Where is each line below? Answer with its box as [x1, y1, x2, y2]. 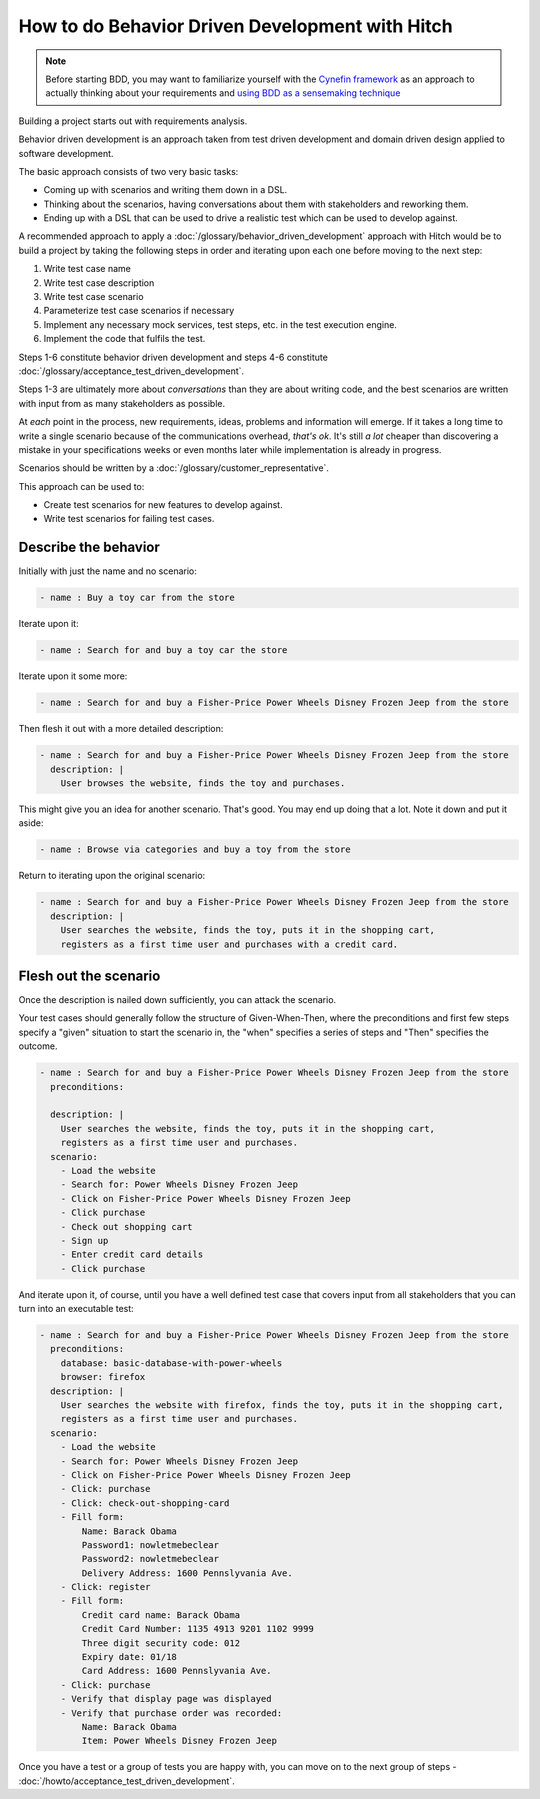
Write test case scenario [43, 291, 144, 303]
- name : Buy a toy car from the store [39, 592, 235, 604]
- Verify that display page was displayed [60, 1693, 272, 1705]
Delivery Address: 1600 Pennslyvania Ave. [81, 1567, 294, 1579]
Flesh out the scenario [18, 967, 161, 984]
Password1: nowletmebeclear [81, 1539, 220, 1550]
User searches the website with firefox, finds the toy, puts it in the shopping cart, [60, 1400, 504, 1410]
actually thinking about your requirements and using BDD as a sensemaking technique [45, 87, 401, 99]
